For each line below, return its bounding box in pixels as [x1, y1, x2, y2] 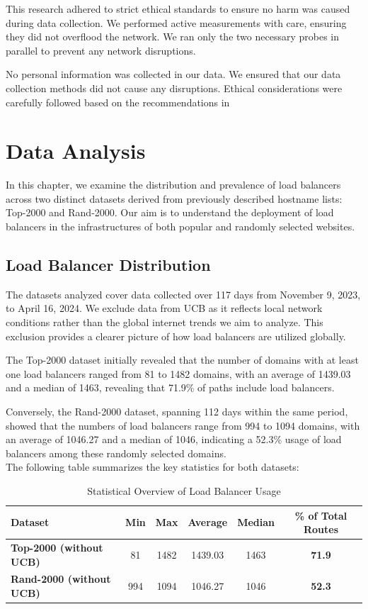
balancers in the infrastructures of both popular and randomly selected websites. [6, 219, 355, 234]
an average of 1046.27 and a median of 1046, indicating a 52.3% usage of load [6, 432, 342, 447]
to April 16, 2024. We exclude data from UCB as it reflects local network [6, 301, 323, 315]
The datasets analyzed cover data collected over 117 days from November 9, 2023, [6, 286, 361, 301]
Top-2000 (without [11, 540, 103, 555]
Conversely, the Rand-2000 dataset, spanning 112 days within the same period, [6, 404, 348, 419]
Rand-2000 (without [11, 571, 111, 586]
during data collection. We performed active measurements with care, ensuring [6, 15, 347, 30]
